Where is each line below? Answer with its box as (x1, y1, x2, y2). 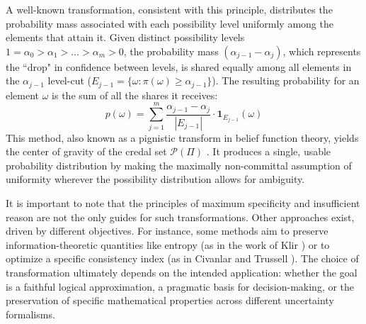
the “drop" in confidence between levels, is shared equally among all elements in (6, 59, 352, 74)
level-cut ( (47, 73, 91, 88)
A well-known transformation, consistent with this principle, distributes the (6, 2, 333, 16)
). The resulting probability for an (212, 73, 360, 88)
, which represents (282, 43, 361, 58)
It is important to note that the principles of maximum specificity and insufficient (6, 196, 360, 211)
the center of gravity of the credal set (6, 144, 167, 159)
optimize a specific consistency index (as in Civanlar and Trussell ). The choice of (6, 251, 359, 266)
